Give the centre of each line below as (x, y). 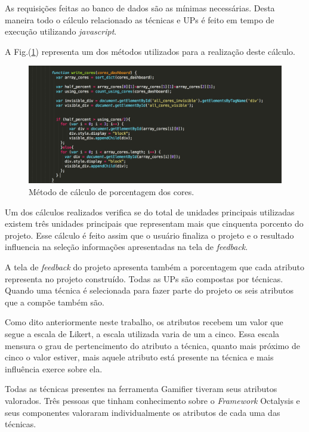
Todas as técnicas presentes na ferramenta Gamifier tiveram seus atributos (141, 389)
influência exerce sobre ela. (54, 368)
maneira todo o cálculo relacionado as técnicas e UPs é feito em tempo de (140, 19)
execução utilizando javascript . (61, 31)
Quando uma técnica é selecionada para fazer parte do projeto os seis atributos (149, 290)
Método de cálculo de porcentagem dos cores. (112, 192)
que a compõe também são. (55, 302)
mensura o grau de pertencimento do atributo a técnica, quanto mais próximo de (153, 345)
